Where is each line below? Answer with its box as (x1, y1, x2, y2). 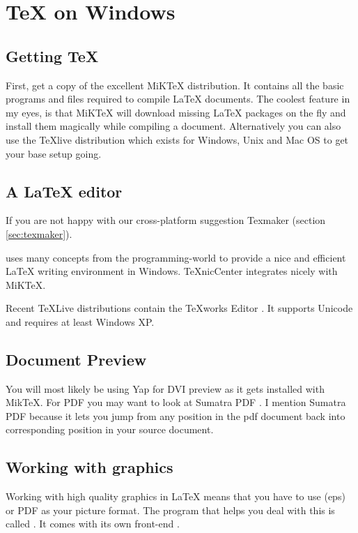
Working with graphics (6, 456, 173, 478)
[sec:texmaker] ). (6, 226, 72, 241)
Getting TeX (6, 45, 99, 66)
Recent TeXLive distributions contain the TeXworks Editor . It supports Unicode (6, 301, 353, 315)
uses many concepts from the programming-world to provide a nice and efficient (6, 250, 346, 264)
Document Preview (6, 348, 147, 370)
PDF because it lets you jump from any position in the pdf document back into (6, 408, 345, 423)
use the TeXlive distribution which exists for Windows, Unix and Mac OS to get (6, 132, 349, 147)
